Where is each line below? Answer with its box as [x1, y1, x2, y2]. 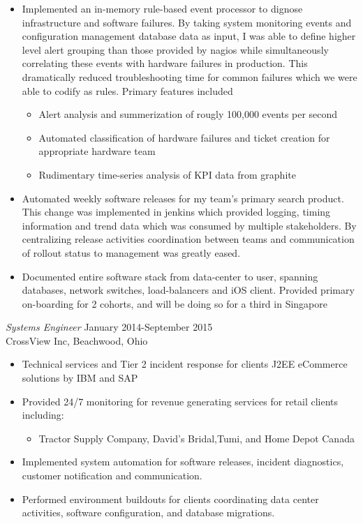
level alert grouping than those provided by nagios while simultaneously [22, 42, 329, 57]
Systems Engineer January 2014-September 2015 [6, 320, 213, 334]
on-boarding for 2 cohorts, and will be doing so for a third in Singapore [22, 296, 327, 310]
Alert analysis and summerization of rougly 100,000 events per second [38, 107, 338, 121]
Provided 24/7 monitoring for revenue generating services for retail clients [22, 394, 339, 408]
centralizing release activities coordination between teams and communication [22, 232, 355, 246]
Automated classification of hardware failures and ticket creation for [38, 130, 330, 144]
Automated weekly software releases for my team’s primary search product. [22, 190, 344, 205]
